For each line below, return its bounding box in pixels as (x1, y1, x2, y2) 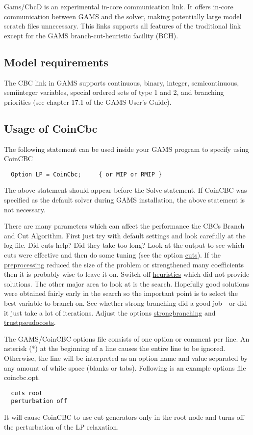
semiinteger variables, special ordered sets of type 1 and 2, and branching (4, 87, 224, 97)
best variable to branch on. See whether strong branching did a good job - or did (4, 297, 247, 308)
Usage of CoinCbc (4, 120, 98, 136)
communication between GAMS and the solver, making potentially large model (4, 11, 242, 21)
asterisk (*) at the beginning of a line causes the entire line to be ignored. (4, 343, 226, 353)
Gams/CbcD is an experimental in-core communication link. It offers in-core (4, 1, 233, 11)
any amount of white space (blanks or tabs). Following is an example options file (4, 362, 246, 373)
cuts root (11, 389, 43, 397)
